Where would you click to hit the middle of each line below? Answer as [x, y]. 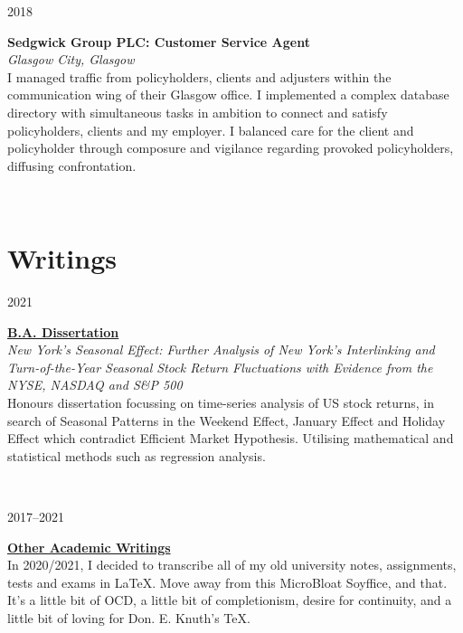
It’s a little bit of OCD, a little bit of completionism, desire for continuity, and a [230, 600]
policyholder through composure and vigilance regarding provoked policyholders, [231, 148]
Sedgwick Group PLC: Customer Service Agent [159, 41]
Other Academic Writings [89, 547]
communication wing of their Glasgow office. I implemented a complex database [228, 94]
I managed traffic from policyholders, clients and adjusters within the [199, 76]
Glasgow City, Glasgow [71, 59]
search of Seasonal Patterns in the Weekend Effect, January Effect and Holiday [227, 420]
